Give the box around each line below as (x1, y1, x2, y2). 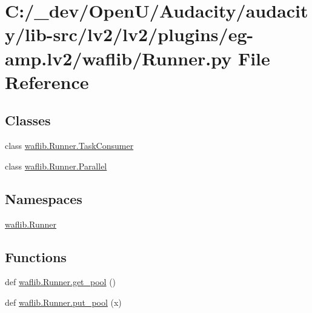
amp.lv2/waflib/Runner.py (5, 45, 232, 70)
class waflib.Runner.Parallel (5, 159, 107, 172)
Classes (5, 111, 51, 130)
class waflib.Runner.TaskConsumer (5, 139, 134, 152)
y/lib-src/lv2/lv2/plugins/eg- (5, 22, 254, 47)
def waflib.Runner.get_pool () (5, 275, 116, 288)
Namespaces (5, 189, 82, 208)
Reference (5, 69, 89, 94)
